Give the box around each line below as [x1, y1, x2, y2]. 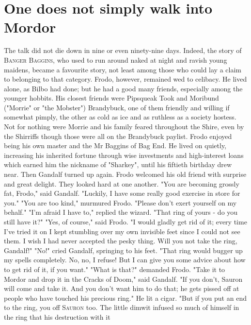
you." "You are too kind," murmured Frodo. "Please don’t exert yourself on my [4, 197, 237, 207]
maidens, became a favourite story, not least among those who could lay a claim [4, 64, 241, 74]
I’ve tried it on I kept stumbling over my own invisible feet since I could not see [4, 226, 240, 236]
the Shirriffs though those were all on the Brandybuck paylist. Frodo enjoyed [4, 131, 232, 141]
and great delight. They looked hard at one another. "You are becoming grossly [4, 178, 239, 188]
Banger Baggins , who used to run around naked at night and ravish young [4, 54, 227, 65]
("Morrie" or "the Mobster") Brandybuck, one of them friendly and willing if [4, 102, 230, 112]
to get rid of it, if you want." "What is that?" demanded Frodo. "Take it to [4, 264, 225, 274]
